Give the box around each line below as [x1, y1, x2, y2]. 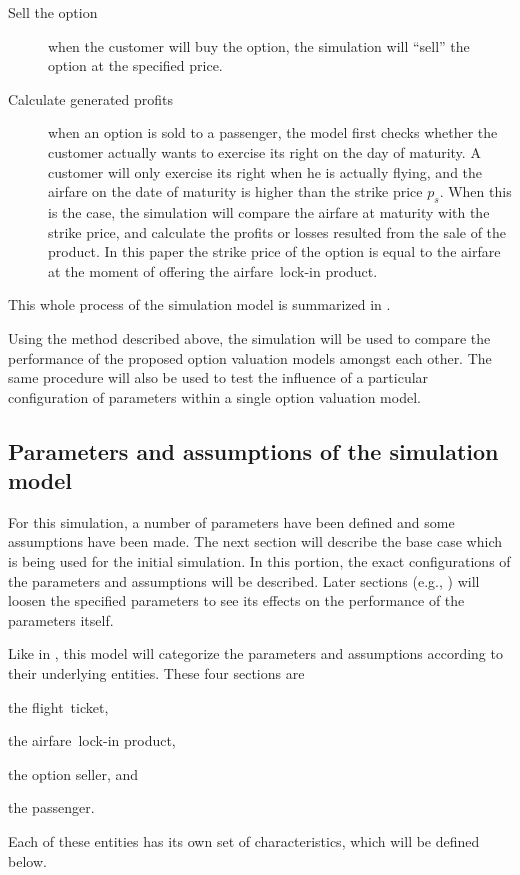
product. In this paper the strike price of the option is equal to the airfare [48, 241, 501, 262]
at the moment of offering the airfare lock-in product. [48, 260, 378, 281]
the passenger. [8, 797, 95, 818]
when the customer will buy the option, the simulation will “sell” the [48, 35, 470, 56]
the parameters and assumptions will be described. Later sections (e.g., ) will [8, 570, 480, 591]
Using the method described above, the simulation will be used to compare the [8, 327, 491, 348]
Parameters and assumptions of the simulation [8, 435, 499, 466]
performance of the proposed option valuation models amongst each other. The [8, 347, 492, 368]
